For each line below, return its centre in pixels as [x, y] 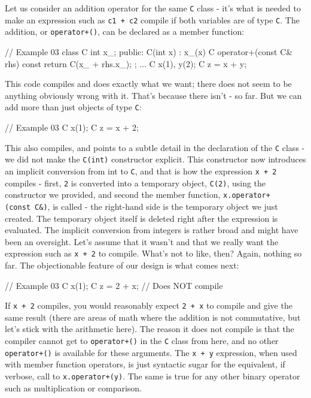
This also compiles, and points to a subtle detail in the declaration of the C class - [155, 147]
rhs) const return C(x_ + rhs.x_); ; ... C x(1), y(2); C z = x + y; [126, 63]
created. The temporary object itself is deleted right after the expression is [141, 218]
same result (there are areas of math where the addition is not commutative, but [153, 317]
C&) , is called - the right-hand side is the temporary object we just [156, 206]
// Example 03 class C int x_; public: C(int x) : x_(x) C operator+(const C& [149, 51]
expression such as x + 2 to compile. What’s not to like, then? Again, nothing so [153, 253]
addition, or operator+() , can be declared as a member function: [125, 31]
